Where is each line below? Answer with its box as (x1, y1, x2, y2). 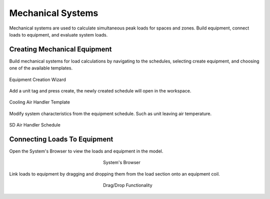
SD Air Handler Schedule (9, 122, 61, 128)
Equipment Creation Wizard (9, 76, 66, 82)
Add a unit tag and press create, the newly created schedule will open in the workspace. (9, 88, 191, 94)
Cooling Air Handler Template (9, 99, 70, 105)
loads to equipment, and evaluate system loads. (9, 31, 108, 37)
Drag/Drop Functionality (103, 182, 152, 188)
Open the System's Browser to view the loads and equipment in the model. (9, 148, 163, 154)
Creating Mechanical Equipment (9, 45, 112, 53)
